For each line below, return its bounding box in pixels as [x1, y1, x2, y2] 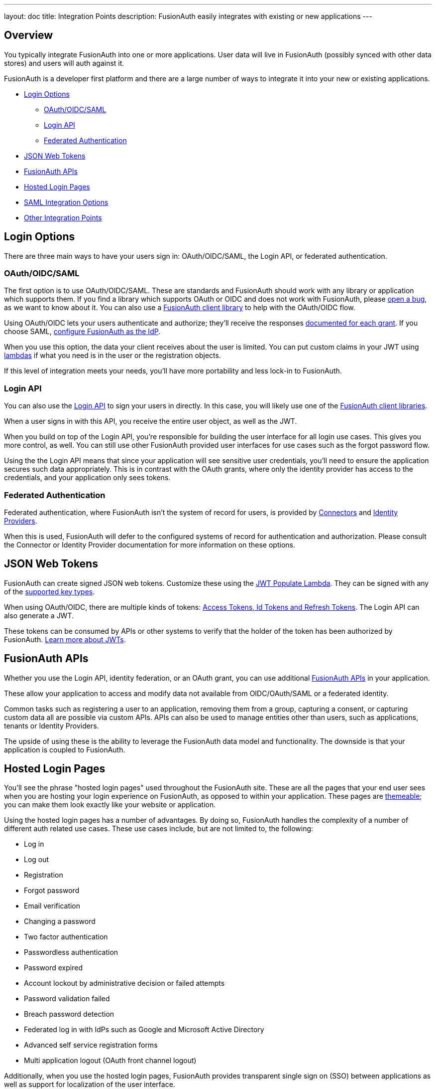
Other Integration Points [24, 213, 102, 222]
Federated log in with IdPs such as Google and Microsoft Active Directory [24, 1025, 264, 1034]
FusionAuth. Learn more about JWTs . [4, 635, 126, 644]
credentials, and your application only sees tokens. [4, 473, 171, 482]
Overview [4, 29, 53, 42]
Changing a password [24, 917, 96, 926]
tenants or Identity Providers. [4, 721, 99, 730]
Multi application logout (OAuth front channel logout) [24, 1056, 197, 1065]
